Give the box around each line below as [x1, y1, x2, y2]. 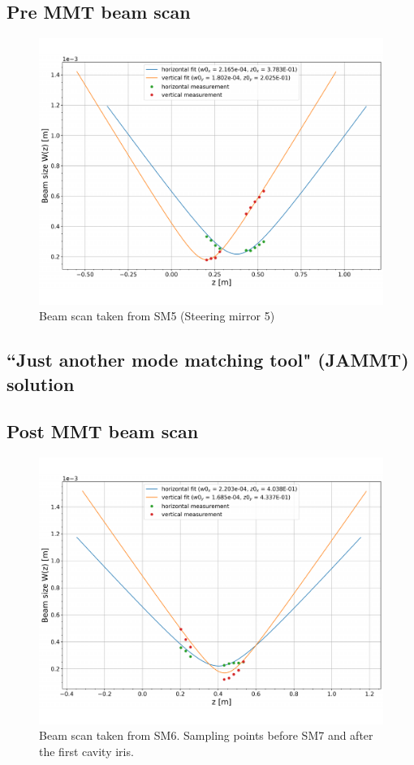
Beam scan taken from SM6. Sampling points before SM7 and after [39, 727, 373, 744]
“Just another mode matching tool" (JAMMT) [6, 347, 409, 372]
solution [6, 371, 75, 396]
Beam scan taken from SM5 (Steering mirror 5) [39, 307, 275, 324]
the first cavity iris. [39, 742, 134, 759]
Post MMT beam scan [6, 419, 199, 444]
